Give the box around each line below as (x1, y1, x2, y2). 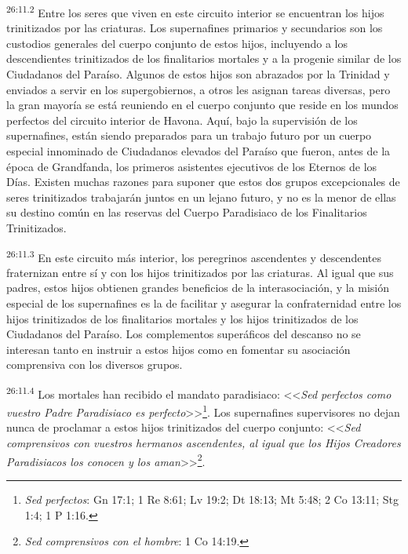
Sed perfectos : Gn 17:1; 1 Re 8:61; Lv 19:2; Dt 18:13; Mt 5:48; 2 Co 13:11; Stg (24, 490, 399, 507)
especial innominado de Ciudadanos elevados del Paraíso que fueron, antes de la (6, 143, 391, 159)
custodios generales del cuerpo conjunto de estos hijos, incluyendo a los (6, 35, 348, 51)
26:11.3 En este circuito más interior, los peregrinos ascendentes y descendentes (6, 246, 381, 265)
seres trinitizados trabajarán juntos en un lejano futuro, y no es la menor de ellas (6, 188, 396, 205)
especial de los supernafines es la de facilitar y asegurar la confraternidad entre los (6, 295, 402, 311)
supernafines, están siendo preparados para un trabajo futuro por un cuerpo (6, 127, 372, 144)
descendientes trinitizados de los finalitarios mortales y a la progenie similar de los (6, 50, 402, 67)
